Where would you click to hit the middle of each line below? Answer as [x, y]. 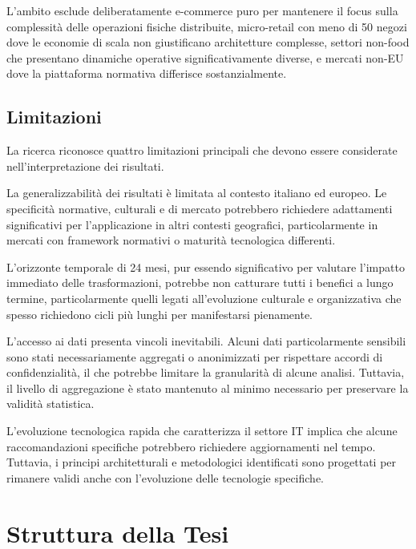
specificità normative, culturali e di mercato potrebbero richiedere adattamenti [200, 208]
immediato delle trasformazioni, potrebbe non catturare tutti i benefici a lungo [200, 283]
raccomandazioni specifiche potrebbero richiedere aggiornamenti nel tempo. [191, 446]
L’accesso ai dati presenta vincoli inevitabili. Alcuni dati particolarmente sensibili [206, 341]
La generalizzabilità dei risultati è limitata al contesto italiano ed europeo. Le [197, 193]
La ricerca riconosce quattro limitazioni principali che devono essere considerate [202, 150]
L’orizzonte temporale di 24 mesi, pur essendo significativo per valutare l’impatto [206, 266]
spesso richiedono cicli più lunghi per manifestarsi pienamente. [160, 314]
